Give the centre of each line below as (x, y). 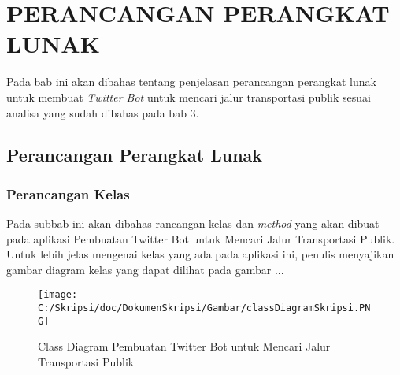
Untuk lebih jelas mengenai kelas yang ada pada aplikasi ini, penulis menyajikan (200, 254)
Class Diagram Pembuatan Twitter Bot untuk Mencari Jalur (184, 346)
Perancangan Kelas (68, 193)
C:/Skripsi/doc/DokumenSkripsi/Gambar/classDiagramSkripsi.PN (204, 308)
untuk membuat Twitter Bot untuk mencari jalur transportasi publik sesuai (189, 97)
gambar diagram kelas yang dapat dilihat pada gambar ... (145, 269)
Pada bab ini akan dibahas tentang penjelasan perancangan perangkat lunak (191, 82)
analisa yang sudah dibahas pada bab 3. (103, 112)
